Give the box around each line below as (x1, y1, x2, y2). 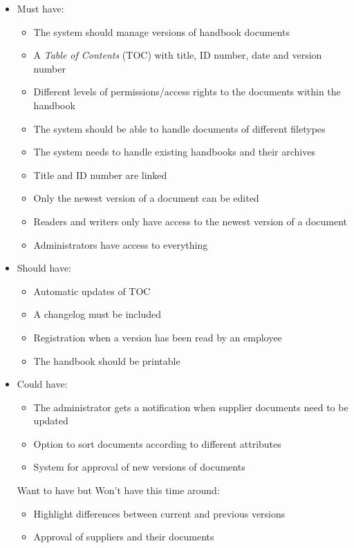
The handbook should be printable (33, 353, 180, 368)
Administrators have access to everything (33, 237, 208, 252)
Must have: (17, 1, 64, 15)
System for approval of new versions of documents (33, 460, 245, 474)
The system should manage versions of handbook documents (33, 24, 290, 39)
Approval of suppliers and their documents (33, 529, 214, 544)
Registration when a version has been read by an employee (33, 330, 282, 344)
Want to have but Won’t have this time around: (17, 483, 220, 498)
